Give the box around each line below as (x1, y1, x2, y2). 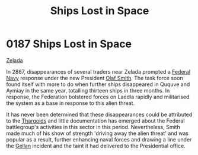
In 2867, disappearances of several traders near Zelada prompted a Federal (6, 68, 191, 75)
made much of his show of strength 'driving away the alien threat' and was (6, 130, 189, 137)
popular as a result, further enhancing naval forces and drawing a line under (6, 136, 192, 143)
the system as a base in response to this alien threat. (6, 99, 135, 107)
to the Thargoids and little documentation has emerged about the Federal (6, 117, 185, 124)
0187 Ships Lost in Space (6, 37, 132, 51)
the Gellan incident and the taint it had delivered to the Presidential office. (6, 142, 186, 149)
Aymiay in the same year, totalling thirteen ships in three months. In (6, 87, 170, 94)
